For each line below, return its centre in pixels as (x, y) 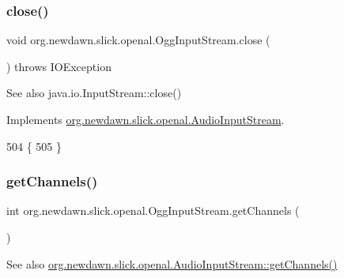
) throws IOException (59, 66)
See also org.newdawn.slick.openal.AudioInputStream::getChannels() (172, 263)
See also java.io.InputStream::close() (94, 93)
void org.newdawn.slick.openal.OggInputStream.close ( (138, 40)
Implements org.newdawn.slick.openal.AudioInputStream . (146, 119)
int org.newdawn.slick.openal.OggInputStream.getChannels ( (153, 210)
